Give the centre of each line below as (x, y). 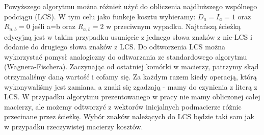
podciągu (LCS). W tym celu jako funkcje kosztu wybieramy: (100, 16)
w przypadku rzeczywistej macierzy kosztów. (74, 126)
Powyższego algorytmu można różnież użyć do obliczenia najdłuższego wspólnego (131, 6)
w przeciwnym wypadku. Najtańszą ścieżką (174, 26)
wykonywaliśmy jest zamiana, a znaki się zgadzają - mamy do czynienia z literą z (131, 86)
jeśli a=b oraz (54, 26)
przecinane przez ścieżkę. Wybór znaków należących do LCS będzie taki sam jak (129, 116)
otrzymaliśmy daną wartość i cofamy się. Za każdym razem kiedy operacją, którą (130, 77)
